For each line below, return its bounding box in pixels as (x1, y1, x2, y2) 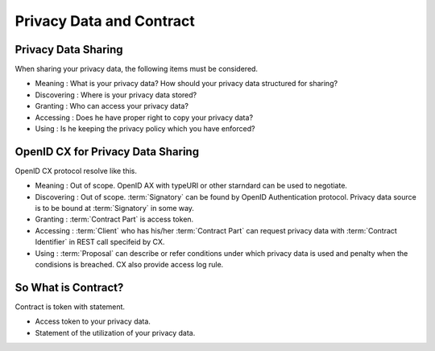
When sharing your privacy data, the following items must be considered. (14, 64, 258, 74)
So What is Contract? (14, 280, 124, 294)
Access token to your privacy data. (35, 316, 151, 326)
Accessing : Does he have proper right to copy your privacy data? (35, 113, 254, 122)
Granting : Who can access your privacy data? (35, 101, 189, 111)
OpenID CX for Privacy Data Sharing (14, 145, 200, 159)
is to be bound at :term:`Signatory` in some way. (35, 204, 195, 213)
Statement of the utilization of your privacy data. (35, 328, 196, 337)
